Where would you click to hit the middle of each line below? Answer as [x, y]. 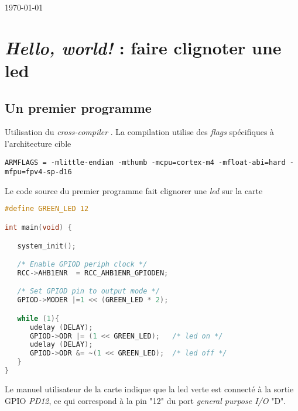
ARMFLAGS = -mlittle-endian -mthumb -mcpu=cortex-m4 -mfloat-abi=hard [145, 162]
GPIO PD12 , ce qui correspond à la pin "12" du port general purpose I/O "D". [145, 400]
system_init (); [47, 246]
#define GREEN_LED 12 [47, 209]
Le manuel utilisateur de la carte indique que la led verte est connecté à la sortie [149, 388]
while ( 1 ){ [38, 318]
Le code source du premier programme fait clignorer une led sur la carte [134, 190]
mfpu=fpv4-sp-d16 [38, 172]
